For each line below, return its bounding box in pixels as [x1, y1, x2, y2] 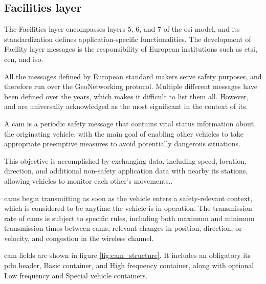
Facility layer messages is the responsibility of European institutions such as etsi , [4, 43, 257, 54]
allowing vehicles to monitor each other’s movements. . [4, 175, 173, 186]
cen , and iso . [4, 53, 43, 64]
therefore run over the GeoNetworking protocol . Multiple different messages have [4, 81, 257, 92]
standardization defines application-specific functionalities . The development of [4, 33, 251, 44]
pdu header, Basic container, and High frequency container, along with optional [4, 260, 254, 271]
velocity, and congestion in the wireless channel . [4, 232, 154, 243]
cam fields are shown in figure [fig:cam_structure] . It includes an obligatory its [4, 250, 251, 260]
